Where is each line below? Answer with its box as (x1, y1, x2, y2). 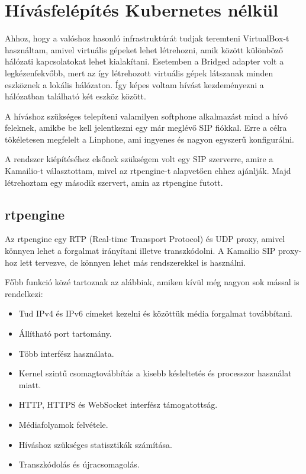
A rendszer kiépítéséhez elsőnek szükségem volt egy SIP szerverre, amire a (5, 153, 273, 165)
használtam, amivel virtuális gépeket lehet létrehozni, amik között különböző (5, 43, 284, 56)
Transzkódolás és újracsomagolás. (18, 458, 140, 470)
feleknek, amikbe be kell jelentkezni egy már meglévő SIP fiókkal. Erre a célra (5, 121, 287, 134)
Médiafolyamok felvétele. (18, 418, 108, 430)
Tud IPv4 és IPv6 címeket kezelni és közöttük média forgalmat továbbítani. (18, 307, 292, 320)
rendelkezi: (5, 287, 43, 299)
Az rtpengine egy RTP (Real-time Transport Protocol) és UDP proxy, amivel (5, 233, 285, 245)
